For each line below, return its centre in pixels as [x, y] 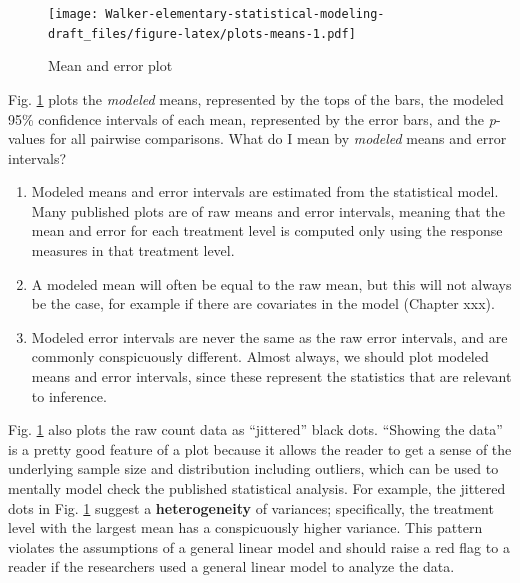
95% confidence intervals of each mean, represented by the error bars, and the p [252, 118]
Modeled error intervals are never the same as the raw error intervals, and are [269, 336]
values [27, 138]
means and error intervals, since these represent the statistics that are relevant [271, 376]
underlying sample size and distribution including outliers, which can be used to [253, 468]
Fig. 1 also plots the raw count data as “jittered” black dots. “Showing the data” [255, 429]
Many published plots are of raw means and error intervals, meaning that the [268, 210]
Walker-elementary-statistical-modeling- [245, 14]
